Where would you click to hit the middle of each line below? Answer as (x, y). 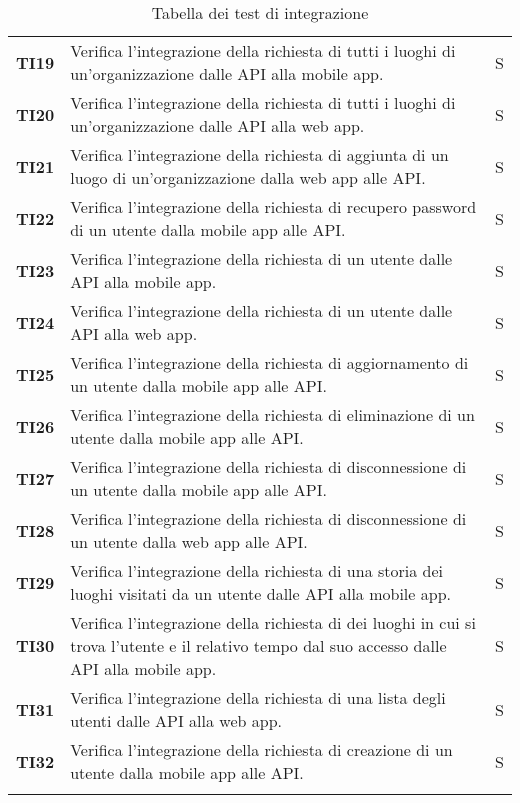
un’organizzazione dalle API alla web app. (217, 125)
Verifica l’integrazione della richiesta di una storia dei (257, 570)
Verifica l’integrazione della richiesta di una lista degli (258, 697)
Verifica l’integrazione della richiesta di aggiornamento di (269, 362)
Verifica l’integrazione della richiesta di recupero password (273, 206)
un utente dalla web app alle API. (189, 541)
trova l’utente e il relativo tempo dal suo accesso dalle (258, 645)
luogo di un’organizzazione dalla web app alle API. (248, 177)
